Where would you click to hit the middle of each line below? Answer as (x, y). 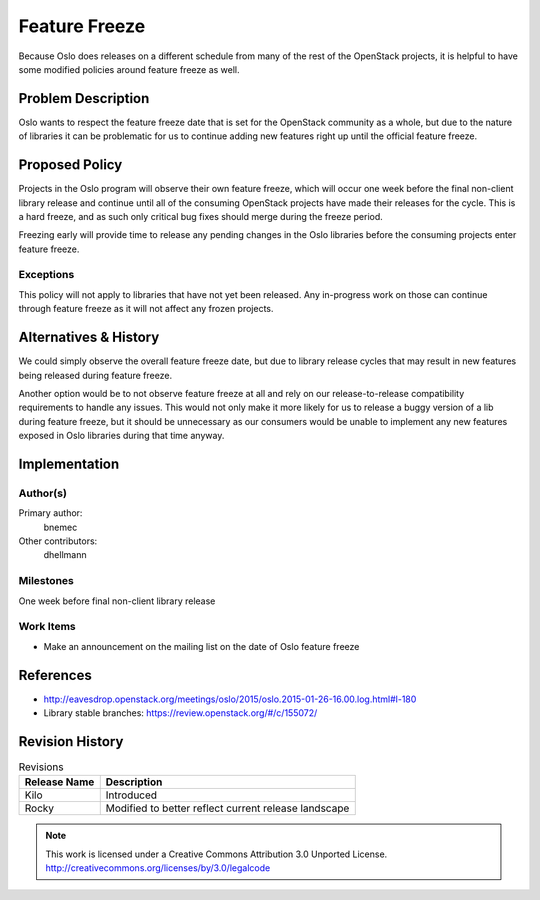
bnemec (60, 527)
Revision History (71, 741)
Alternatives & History (89, 337)
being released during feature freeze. (95, 375)
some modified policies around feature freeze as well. (129, 69)
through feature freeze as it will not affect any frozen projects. (146, 309)
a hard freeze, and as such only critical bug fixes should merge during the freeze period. (201, 216)
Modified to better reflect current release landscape (227, 808)
